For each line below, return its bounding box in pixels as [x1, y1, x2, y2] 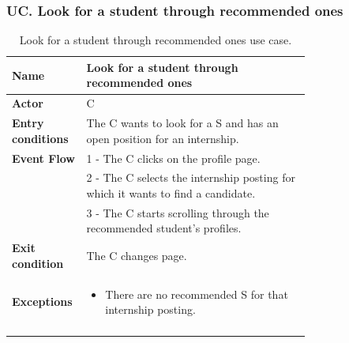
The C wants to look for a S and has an [86, 115, 279, 131]
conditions [12, 130, 69, 146]
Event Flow [12, 149, 75, 166]
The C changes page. [86, 247, 187, 264]
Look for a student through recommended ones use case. [19, 32, 292, 48]
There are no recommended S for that [105, 285, 288, 302]
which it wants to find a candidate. [86, 184, 256, 201]
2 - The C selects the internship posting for [86, 169, 295, 186]
